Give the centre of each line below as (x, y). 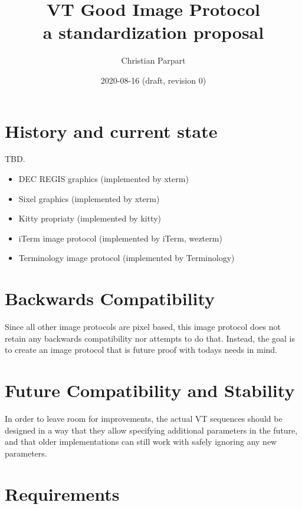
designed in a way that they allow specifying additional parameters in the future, (151, 430)
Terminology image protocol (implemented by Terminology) (127, 258)
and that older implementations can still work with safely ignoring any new (141, 442)
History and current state (111, 130)
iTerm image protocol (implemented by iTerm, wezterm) (120, 238)
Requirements (62, 493)
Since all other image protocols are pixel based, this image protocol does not (143, 327)
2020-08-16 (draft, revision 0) (153, 80)
